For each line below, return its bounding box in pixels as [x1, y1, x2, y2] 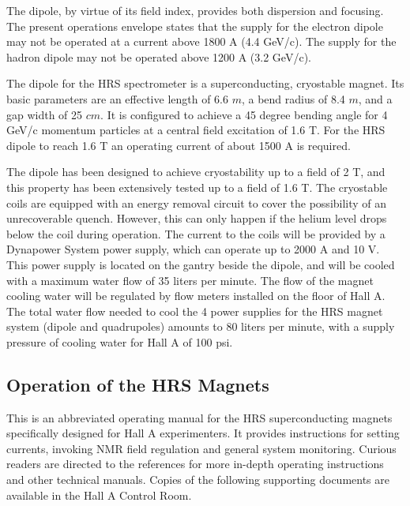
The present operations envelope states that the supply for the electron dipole [6, 17, 383, 34]
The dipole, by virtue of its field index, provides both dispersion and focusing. [6, 2, 384, 18]
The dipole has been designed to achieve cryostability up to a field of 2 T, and [6, 163, 386, 180]
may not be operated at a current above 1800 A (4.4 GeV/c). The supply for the [6, 33, 397, 50]
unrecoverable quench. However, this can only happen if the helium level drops [6, 210, 387, 227]
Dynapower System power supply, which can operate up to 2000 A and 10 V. [6, 241, 380, 257]
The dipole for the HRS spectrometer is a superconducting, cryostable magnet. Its [6, 75, 404, 92]
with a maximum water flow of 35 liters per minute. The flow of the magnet [6, 272, 374, 288]
